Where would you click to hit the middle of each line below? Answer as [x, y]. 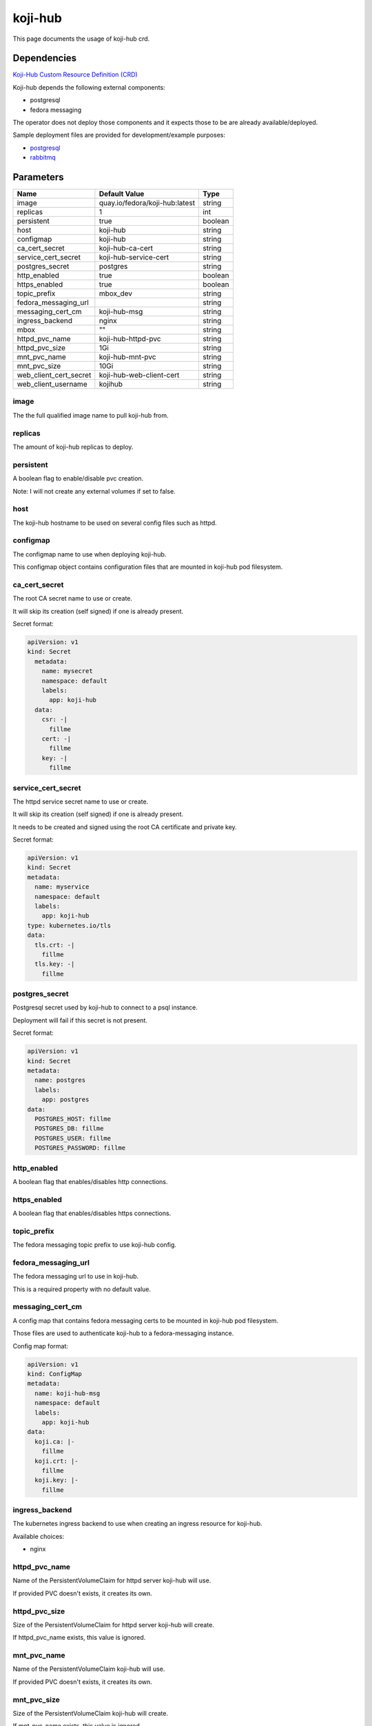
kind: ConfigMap [55, 1374]
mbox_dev [116, 293]
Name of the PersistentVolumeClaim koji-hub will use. [89, 1669]
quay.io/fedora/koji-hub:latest [147, 203]
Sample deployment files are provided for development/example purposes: [119, 135]
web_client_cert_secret [54, 375]
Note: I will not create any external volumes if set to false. [94, 491]
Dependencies [45, 58]
